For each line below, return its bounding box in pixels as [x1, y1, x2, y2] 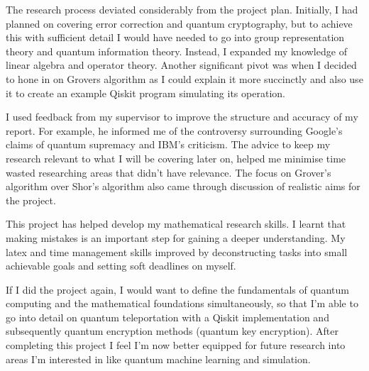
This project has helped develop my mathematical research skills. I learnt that [6, 216, 346, 231]
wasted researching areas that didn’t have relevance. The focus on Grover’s [6, 165, 331, 179]
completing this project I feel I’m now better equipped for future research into [6, 338, 346, 353]
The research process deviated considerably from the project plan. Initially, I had [6, 2, 358, 16]
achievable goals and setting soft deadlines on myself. [6, 258, 236, 273]
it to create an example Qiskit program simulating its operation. [6, 85, 285, 100]
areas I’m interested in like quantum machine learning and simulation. [6, 351, 311, 366]
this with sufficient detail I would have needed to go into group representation [6, 30, 345, 45]
